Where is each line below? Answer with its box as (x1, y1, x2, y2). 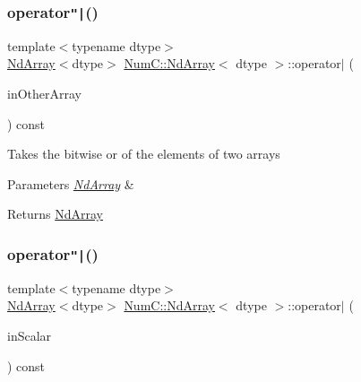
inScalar (7, 326, 52, 344)
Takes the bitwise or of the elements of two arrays (7, 144, 280, 163)
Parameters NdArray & (7, 174, 134, 193)
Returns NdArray (7, 204, 103, 223)
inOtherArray (7, 83, 82, 102)
